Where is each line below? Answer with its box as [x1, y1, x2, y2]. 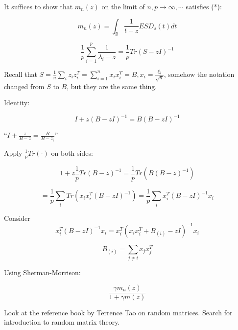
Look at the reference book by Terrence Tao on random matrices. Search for [4, 307, 233, 317]
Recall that [4, 69, 37, 79]
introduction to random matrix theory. [4, 317, 120, 327]
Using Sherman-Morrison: [4, 267, 81, 277]
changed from [4, 81, 45, 91]
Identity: [4, 97, 30, 108]
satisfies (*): [186, 1, 222, 11]
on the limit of [101, 1, 145, 11]
